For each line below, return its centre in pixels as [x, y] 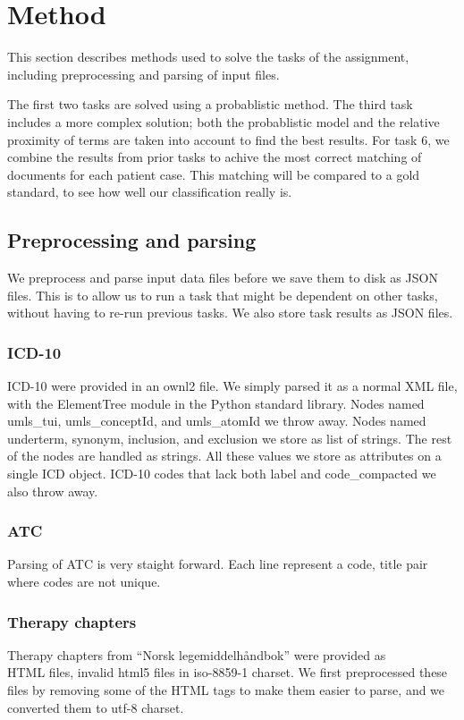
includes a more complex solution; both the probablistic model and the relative [224, 121]
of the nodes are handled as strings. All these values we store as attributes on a [224, 456]
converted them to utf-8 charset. [96, 707]
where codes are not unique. [84, 582]
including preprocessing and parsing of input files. [143, 74]
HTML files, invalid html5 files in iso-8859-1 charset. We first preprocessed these [228, 672]
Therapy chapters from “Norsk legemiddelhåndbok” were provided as [197, 654]
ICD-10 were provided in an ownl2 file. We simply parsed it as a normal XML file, [232, 386]
